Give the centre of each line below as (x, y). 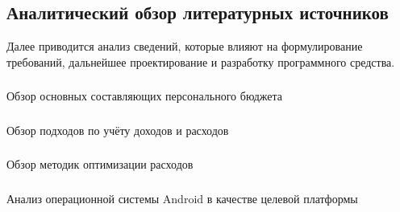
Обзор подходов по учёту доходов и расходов (118, 130)
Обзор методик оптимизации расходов (100, 164)
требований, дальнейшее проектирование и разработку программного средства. (201, 61)
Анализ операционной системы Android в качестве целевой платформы (182, 198)
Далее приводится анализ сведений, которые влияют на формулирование (185, 46)
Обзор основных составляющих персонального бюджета (144, 96)
